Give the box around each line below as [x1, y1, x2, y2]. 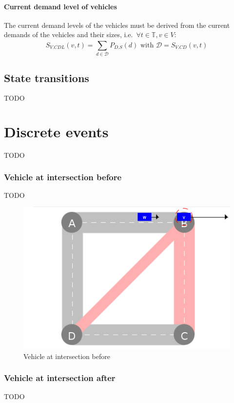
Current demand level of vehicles [4, 1, 117, 11]
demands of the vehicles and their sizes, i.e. [4, 29, 133, 40]
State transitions [4, 70, 89, 85]
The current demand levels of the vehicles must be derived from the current [4, 20, 230, 30]
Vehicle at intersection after [4, 372, 116, 384]
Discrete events [4, 122, 109, 142]
